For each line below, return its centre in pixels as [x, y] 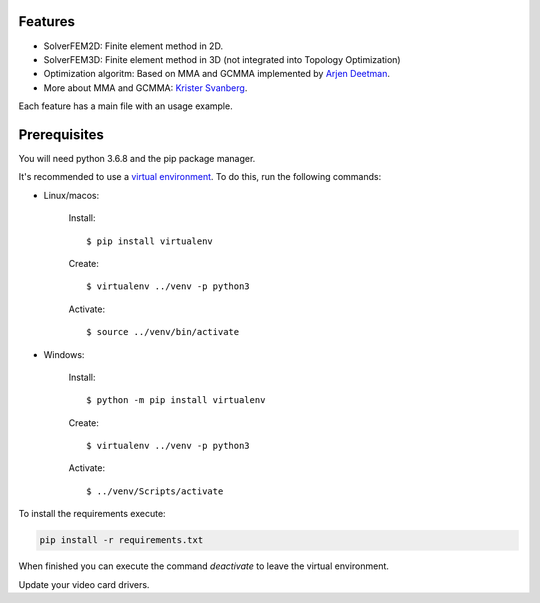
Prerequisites [61, 134]
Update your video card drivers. [84, 584]
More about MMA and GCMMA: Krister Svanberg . [145, 87]
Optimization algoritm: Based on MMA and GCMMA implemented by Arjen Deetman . [216, 74]
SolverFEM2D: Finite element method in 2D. [133, 46]
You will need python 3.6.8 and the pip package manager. [137, 158]
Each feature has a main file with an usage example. [126, 106]
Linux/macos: [71, 195]
